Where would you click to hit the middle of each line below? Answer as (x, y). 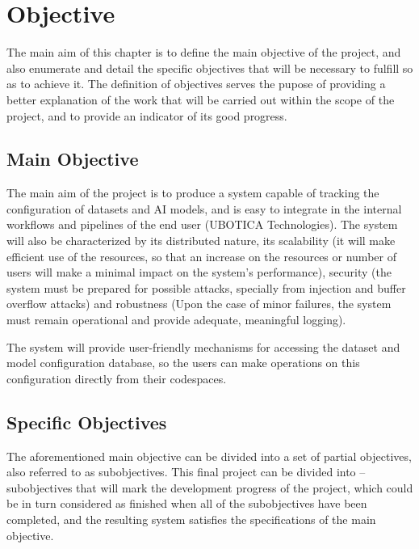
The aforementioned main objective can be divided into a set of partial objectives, (209, 456)
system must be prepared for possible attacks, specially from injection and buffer (206, 287)
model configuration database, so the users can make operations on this (183, 363)
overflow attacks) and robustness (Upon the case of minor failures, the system (199, 304)
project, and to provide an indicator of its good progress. (147, 115)
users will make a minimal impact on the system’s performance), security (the (199, 272)
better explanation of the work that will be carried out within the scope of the (201, 99)
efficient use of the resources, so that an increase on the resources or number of (201, 256)
